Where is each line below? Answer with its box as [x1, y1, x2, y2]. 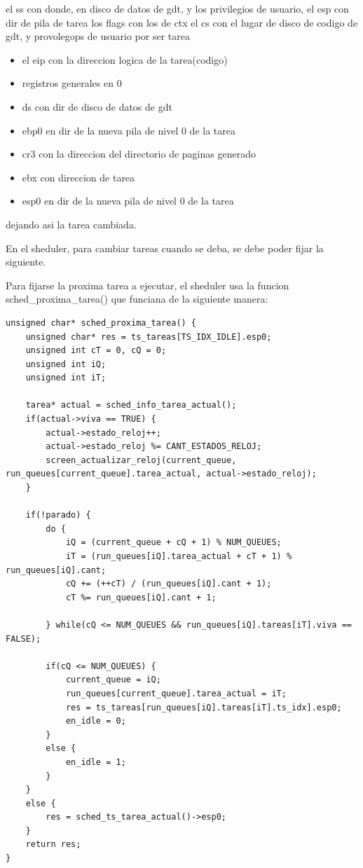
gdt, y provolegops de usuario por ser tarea [6, 29, 190, 43]
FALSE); [6, 633, 41, 644]
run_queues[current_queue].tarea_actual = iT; [65, 688, 287, 698]
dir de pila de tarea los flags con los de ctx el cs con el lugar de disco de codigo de [6, 15, 358, 29]
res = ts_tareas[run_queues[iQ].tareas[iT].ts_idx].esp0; [65, 702, 342, 712]
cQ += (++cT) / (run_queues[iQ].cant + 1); [65, 579, 272, 589]
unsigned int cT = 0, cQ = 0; [25, 345, 167, 356]
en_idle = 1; [65, 757, 126, 767]
